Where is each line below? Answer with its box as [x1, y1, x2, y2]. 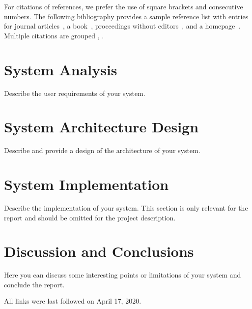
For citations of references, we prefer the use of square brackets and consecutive [4, 1, 243, 11]
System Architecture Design [4, 117, 199, 137]
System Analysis [4, 59, 117, 79]
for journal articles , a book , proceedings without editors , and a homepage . [4, 21, 241, 31]
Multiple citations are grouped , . [4, 30, 104, 40]
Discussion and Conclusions [4, 241, 194, 261]
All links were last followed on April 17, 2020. [4, 296, 141, 306]
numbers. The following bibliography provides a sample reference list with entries [4, 11, 249, 21]
